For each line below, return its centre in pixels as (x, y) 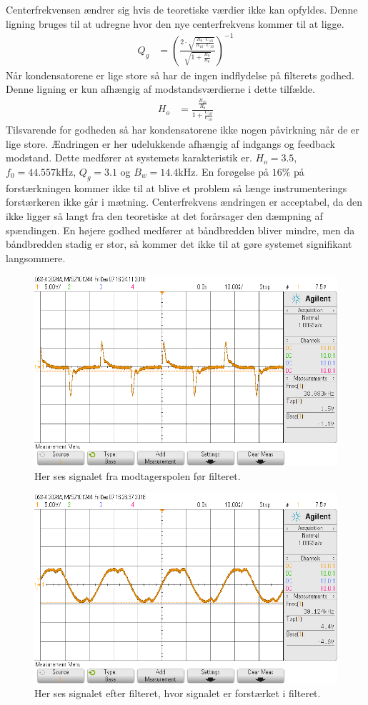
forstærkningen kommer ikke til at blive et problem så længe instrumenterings (176, 187)
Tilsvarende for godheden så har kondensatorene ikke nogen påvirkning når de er (183, 130)
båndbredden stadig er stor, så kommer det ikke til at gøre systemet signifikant (179, 244)
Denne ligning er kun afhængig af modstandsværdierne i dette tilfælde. (160, 89)
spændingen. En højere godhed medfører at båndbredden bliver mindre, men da (180, 230)
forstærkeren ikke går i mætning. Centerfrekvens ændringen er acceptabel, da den (184, 202)
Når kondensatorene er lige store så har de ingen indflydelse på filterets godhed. (180, 75)
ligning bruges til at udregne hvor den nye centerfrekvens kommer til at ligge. (175, 23)
